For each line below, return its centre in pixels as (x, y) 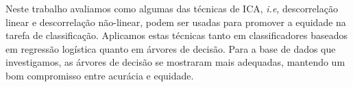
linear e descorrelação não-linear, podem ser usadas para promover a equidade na (176, 22)
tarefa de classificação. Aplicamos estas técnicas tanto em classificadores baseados (176, 35)
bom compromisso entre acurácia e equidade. (100, 75)
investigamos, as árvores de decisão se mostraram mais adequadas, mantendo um (175, 62)
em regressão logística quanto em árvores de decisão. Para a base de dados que (171, 48)
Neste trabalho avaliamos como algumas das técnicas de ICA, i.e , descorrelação (172, 8)
